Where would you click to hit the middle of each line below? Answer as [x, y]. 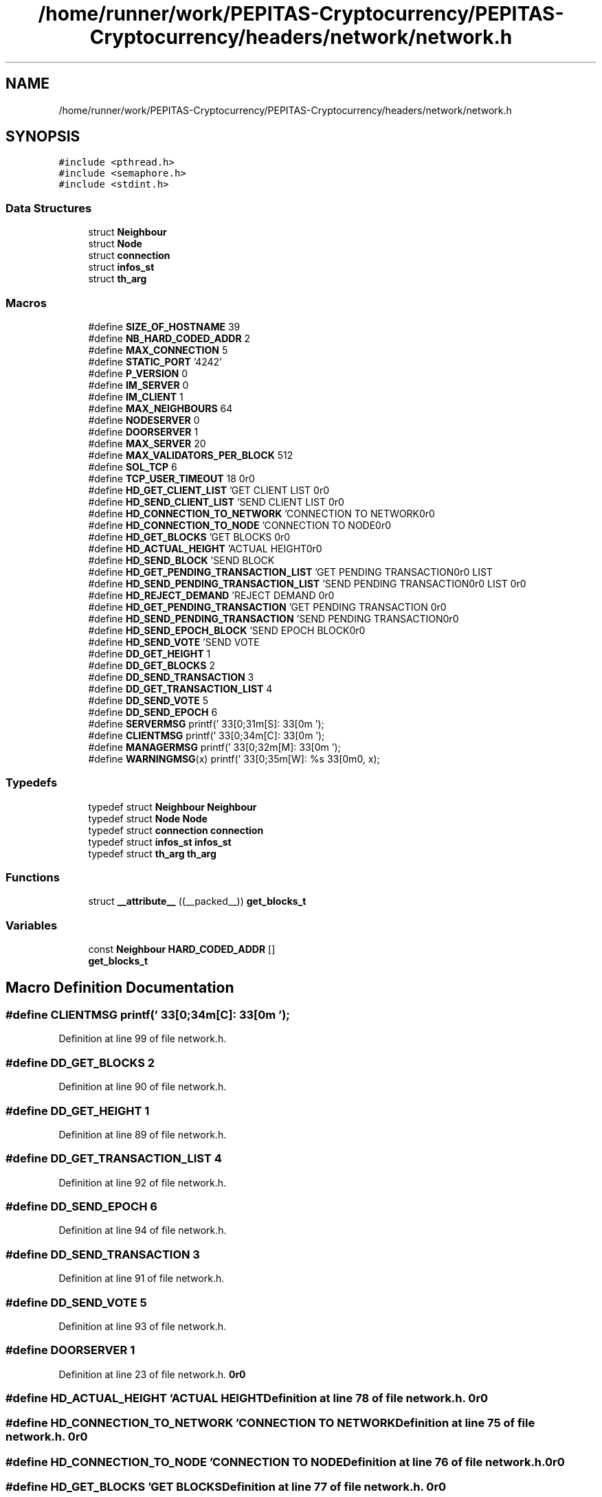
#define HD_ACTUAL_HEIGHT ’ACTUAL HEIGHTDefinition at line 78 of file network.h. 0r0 [247, 1398]
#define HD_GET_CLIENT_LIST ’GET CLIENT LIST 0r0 [209, 490]
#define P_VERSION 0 [138, 373]
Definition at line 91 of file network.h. [142, 1279]
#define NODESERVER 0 [144, 420]
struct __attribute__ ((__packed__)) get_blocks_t [197, 901]
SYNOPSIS [43, 137]
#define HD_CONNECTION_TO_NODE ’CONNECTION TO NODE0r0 [240, 525]
